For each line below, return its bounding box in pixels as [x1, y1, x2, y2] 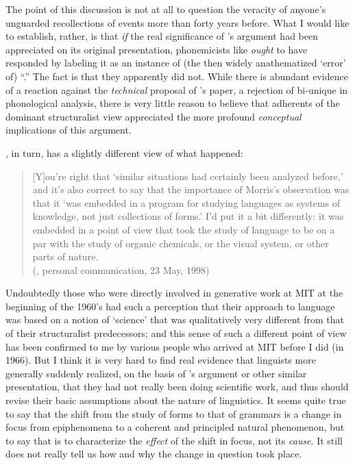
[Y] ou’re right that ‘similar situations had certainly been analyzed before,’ [32, 168, 343, 183]
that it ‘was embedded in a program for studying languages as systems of [32, 195, 341, 210]
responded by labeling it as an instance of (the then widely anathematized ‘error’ [5, 55, 346, 70]
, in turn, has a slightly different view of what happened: [5, 145, 243, 160]
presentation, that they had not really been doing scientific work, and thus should [5, 379, 349, 394]
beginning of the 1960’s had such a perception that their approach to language [5, 299, 335, 313]
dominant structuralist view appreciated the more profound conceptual [5, 109, 302, 123]
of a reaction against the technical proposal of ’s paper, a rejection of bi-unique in [5, 82, 348, 97]
